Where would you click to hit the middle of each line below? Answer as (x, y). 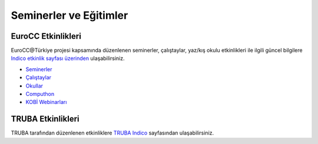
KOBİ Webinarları (46, 102)
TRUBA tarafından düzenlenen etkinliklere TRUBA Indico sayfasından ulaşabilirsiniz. (112, 133)
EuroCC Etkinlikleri (46, 36)
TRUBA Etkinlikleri (45, 119)
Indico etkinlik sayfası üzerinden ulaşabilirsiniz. (68, 58)
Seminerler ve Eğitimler (69, 15)
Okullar (34, 86)
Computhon (40, 94)
